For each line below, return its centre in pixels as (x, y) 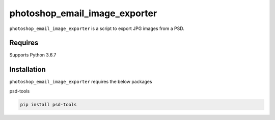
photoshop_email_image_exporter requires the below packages (81, 82)
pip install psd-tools (48, 104)
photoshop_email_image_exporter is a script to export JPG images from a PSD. (97, 28)
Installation (28, 69)
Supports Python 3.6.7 (33, 55)
